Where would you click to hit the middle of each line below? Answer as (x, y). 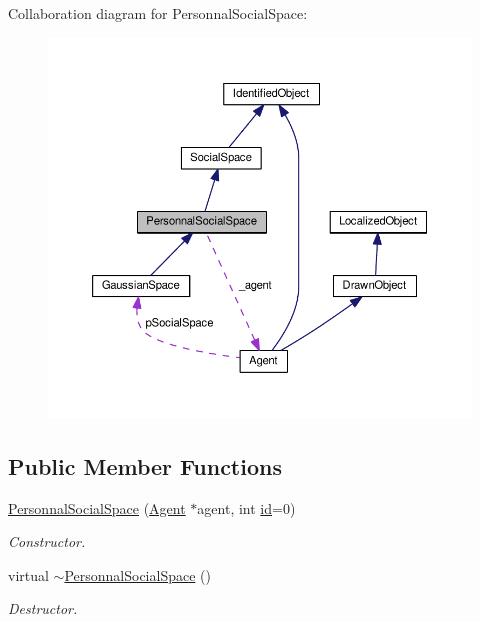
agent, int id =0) (246, 507)
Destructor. (43, 608)
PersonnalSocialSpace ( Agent (97, 507)
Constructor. (47, 541)
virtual (28, 574)
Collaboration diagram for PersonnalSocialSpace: (158, 13)
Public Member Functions (145, 465)
